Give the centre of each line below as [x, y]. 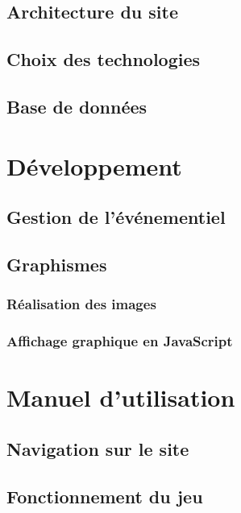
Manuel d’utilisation [121, 397]
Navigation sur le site [98, 448]
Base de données [77, 106]
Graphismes [57, 264]
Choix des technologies [104, 59]
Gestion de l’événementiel [116, 217]
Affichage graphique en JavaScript [120, 341]
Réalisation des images [81, 304]
